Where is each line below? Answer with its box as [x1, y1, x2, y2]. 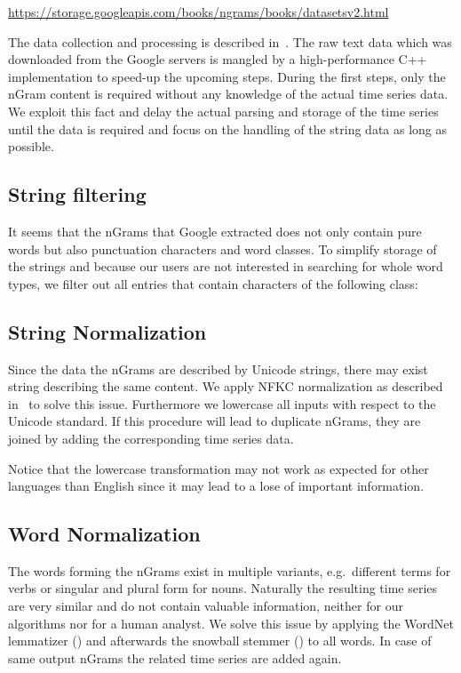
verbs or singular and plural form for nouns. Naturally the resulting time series [8, 579, 438, 597]
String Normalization [8, 317, 207, 345]
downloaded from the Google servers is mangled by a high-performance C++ [8, 50, 427, 68]
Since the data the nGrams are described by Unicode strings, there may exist [8, 359, 428, 378]
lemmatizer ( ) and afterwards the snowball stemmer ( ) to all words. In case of [8, 631, 432, 650]
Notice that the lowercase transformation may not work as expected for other [8, 459, 429, 477]
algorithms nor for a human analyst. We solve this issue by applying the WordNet [8, 613, 454, 632]
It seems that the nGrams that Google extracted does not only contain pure [8, 221, 422, 240]
